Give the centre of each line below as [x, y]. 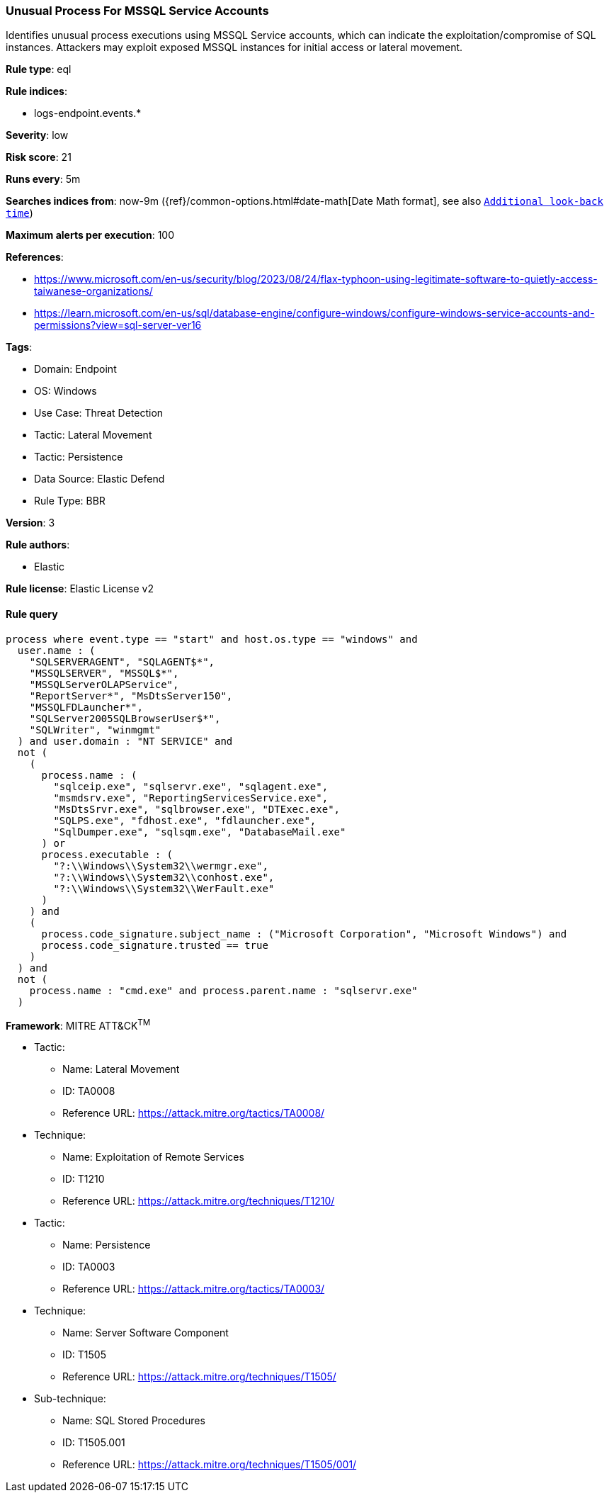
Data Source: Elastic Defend [99, 479]
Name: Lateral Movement [121, 1069]
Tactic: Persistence [79, 457]
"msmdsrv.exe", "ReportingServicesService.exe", [191, 798]
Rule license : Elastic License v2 [80, 589]
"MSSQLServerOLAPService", [104, 684]
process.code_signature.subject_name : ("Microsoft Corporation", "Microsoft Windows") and [304, 934]
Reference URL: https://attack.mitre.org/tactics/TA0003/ [194, 1289]
